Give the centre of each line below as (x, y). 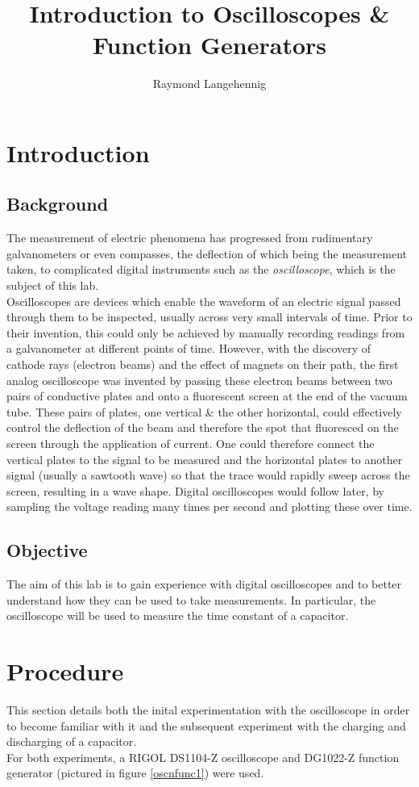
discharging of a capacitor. (72, 741)
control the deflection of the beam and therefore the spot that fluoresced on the (203, 427)
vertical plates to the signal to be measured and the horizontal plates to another (205, 459)
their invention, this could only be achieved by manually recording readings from (206, 332)
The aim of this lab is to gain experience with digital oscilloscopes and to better (204, 584)
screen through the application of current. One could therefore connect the (191, 444)
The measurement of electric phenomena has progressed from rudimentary (190, 238)
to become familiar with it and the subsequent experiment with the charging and (206, 725)
